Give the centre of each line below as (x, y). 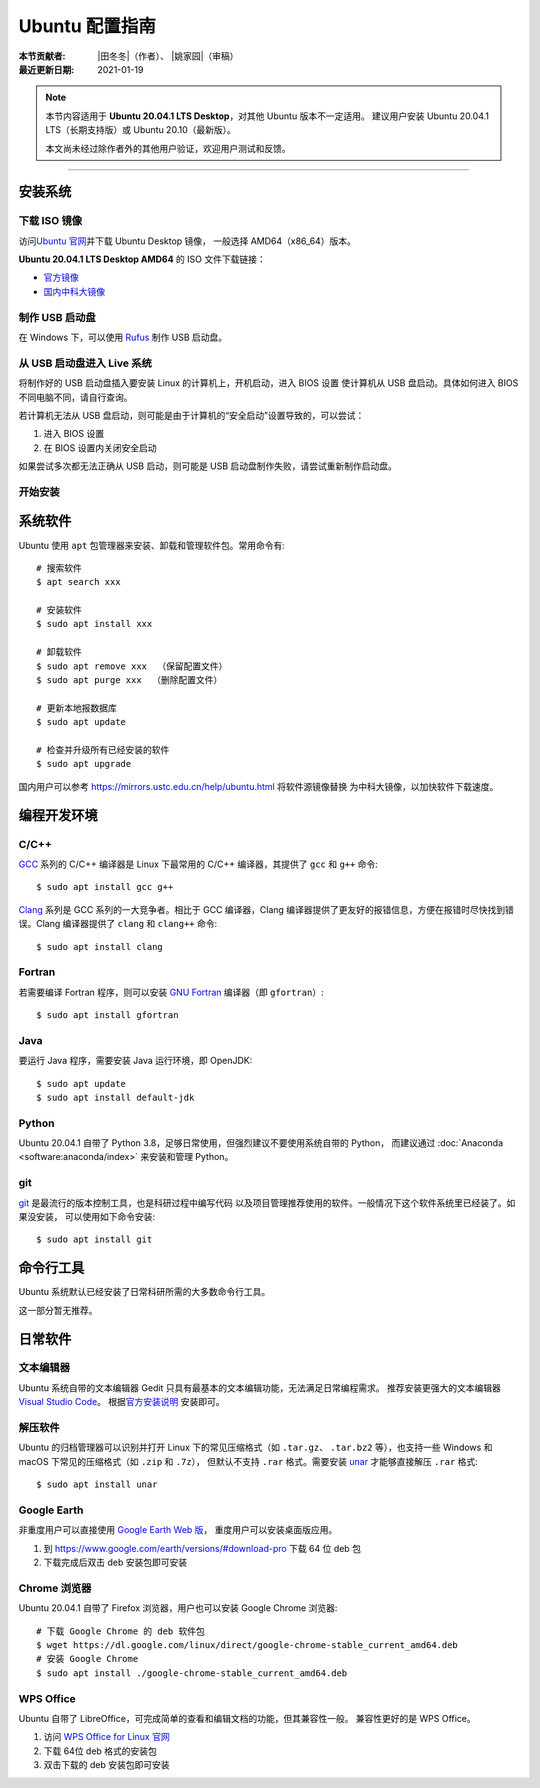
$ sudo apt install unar (97, 1484)
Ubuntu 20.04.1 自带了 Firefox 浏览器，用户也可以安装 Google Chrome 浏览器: (178, 1608)
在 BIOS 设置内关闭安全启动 (100, 447)
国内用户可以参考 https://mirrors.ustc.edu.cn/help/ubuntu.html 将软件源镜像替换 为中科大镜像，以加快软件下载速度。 (258, 786)
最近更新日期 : (46, 69)
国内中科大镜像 (74, 291)
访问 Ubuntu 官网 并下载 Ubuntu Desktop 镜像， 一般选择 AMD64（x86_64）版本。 (187, 241)
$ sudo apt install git (94, 1239)
